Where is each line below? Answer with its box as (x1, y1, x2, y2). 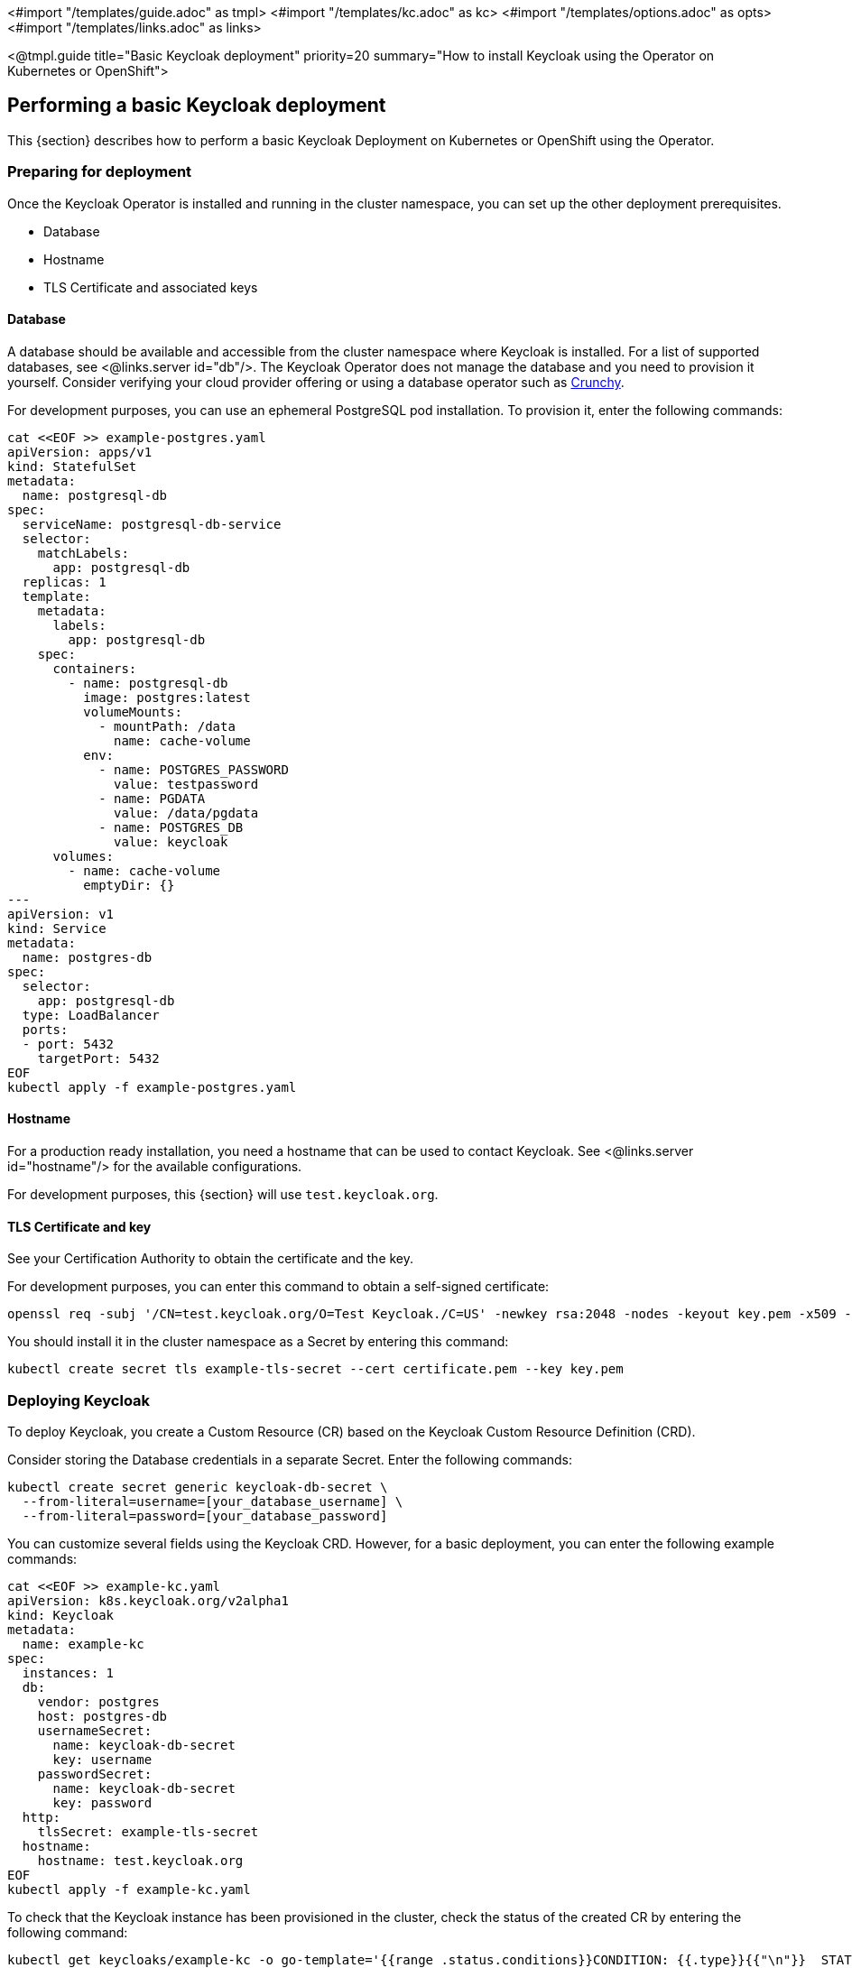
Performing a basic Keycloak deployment (7, 94, 386, 117)
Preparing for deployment (7, 162, 192, 181)
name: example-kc (22, 1637, 144, 1651)
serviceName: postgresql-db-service (22, 516, 282, 531)
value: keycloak (114, 834, 228, 849)
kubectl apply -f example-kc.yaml (7, 1882, 251, 1897)
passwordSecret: (37, 1767, 153, 1781)
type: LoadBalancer (22, 1007, 160, 1022)
